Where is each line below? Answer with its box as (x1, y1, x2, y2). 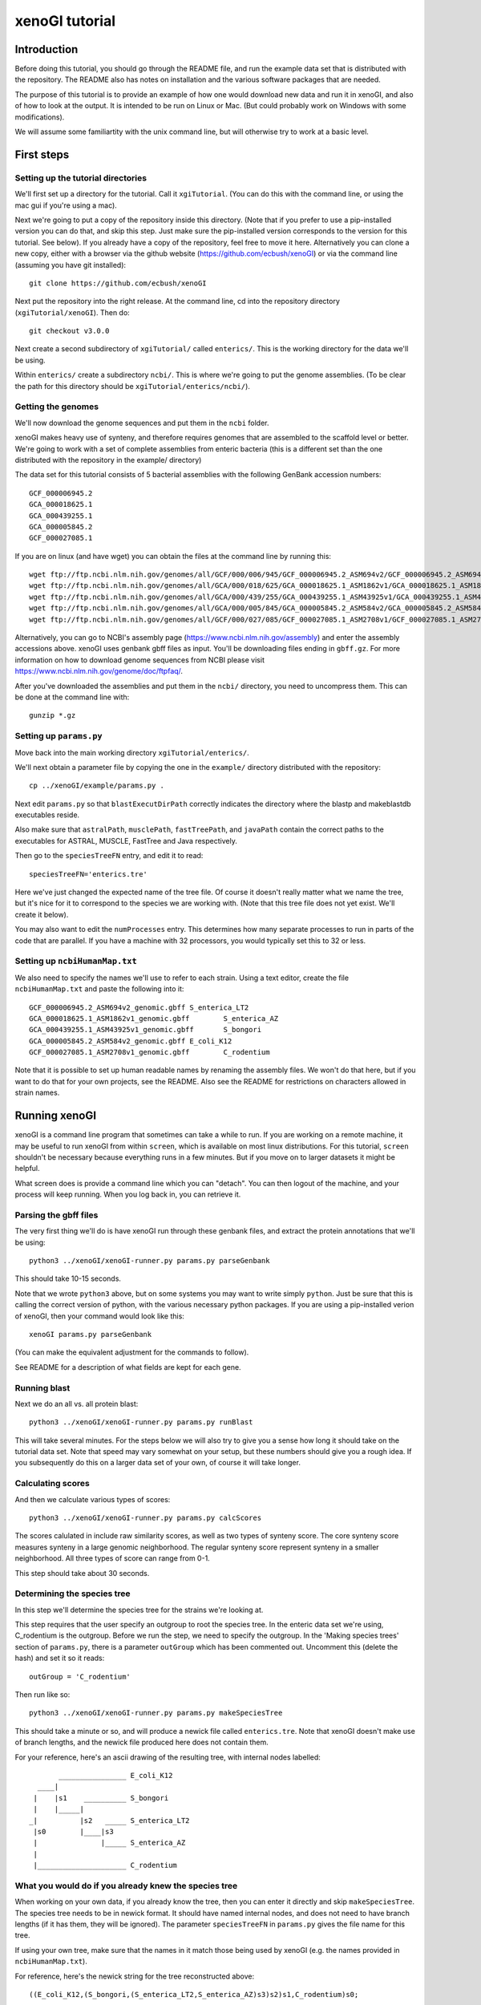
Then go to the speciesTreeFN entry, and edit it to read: (14, 851, 204, 861)
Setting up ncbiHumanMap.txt (14, 955, 138, 966)
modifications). (14, 112, 65, 122)
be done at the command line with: (14, 692, 130, 702)
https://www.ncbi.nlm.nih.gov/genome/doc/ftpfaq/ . (14, 666, 184, 676)
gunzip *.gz (29, 711, 76, 720)
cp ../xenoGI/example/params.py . (29, 781, 164, 790)
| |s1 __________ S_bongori (33, 1793, 169, 1802)
